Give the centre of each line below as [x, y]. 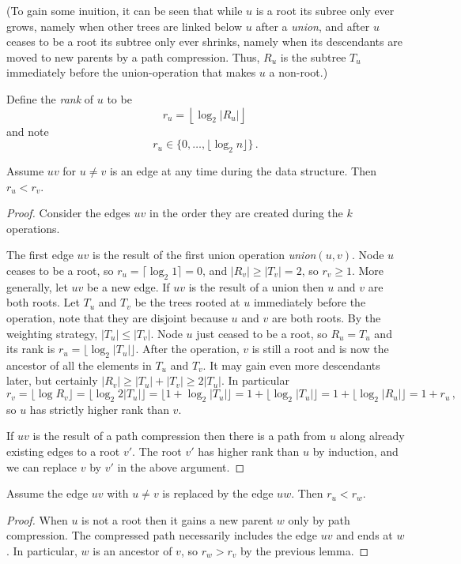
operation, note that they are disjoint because [117, 317]
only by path [319, 519]
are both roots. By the [326, 317]
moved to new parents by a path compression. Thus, [133, 56]
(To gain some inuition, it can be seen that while [125, 10]
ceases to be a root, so [60, 270]
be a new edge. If [128, 286]
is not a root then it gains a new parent [178, 519]
